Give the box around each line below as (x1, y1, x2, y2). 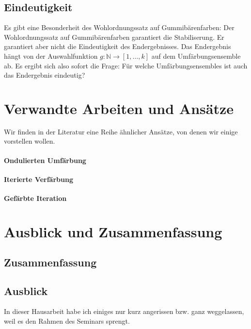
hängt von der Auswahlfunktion (4, 50, 98, 61)
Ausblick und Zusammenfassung (4, 221, 222, 241)
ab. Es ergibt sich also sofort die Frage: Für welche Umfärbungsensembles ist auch (4, 60, 248, 70)
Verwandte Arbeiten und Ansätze (4, 98, 234, 118)
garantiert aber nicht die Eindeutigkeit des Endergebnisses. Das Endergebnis (4, 41, 231, 51)
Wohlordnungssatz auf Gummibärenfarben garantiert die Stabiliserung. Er (4, 32, 224, 42)
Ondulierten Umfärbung (4, 155, 86, 165)
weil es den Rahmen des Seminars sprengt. (4, 315, 130, 326)
